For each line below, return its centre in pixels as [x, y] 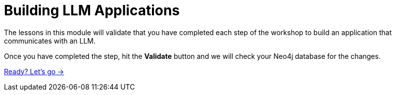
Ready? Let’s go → [34, 71]
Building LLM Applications [92, 10]
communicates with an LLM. [50, 41]
